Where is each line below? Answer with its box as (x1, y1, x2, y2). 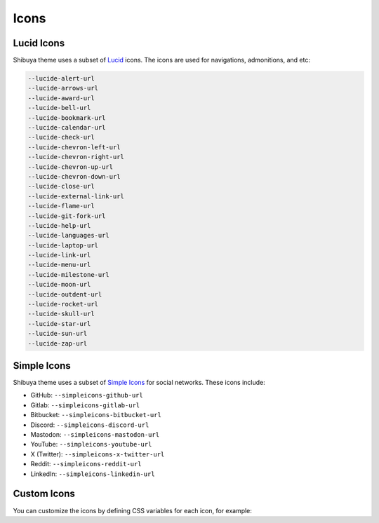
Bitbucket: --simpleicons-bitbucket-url (30, 411, 161, 419)
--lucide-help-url (27, 222, 91, 229)
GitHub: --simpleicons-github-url (30, 391, 143, 400)
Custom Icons (13, 488, 75, 500)
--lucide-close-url (27, 182, 95, 191)
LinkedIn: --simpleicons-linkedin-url (30, 470, 155, 478)
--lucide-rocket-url (27, 300, 98, 308)
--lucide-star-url (27, 320, 91, 327)
